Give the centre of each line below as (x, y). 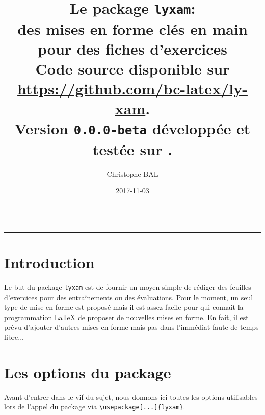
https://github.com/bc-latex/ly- (132, 89)
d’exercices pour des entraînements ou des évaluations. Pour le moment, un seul (129, 297)
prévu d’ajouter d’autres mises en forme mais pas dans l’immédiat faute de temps (131, 327)
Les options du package (88, 372)
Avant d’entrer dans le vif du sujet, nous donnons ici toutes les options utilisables (131, 396)
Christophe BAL (132, 173)
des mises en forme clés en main (132, 28)
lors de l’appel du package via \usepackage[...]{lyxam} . (95, 407)
